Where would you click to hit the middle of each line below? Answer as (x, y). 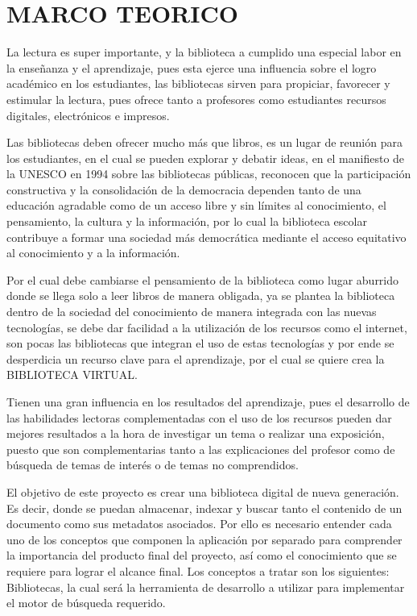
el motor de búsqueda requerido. (86, 603)
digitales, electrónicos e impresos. (88, 115)
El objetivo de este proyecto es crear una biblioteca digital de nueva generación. (203, 491)
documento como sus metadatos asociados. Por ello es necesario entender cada (199, 524)
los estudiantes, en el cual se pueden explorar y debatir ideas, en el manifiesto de (206, 158)
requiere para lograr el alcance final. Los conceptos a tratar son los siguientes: (198, 570)
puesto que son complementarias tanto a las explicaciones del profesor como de (201, 449)
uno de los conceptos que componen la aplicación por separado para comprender (204, 539)
